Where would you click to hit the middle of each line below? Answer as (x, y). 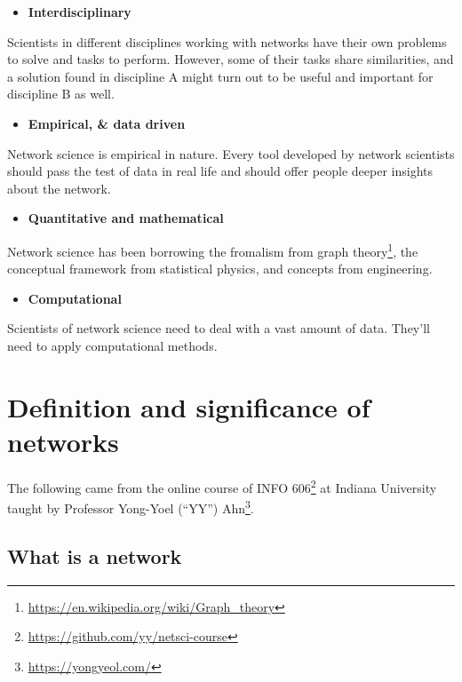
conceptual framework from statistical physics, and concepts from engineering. (220, 269)
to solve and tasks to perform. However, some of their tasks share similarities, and (231, 59)
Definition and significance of (189, 406)
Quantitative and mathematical (126, 218)
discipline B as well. (61, 94)
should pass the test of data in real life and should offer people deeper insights (220, 171)
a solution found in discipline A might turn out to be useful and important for (220, 76)
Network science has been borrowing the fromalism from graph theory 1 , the (213, 250)
